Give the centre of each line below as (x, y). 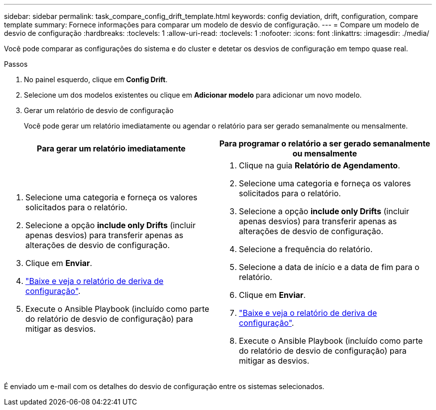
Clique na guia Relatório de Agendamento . (320, 165)
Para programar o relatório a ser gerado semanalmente (325, 143)
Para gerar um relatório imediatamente (111, 148)
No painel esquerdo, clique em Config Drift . (96, 79)
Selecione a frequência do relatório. (306, 249)
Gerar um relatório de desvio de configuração (99, 110)
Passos (16, 64)
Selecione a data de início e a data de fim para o (329, 267)
